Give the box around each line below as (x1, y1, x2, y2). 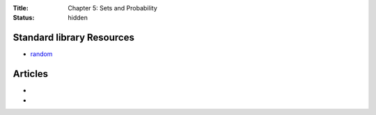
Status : (13, 14, 35, 22)
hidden (68, 14, 88, 22)
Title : (13, 4, 29, 12)
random (30, 50, 53, 58)
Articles (13, 68, 49, 80)
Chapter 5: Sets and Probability (68, 4, 157, 12)
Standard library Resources (13, 32, 135, 44)
